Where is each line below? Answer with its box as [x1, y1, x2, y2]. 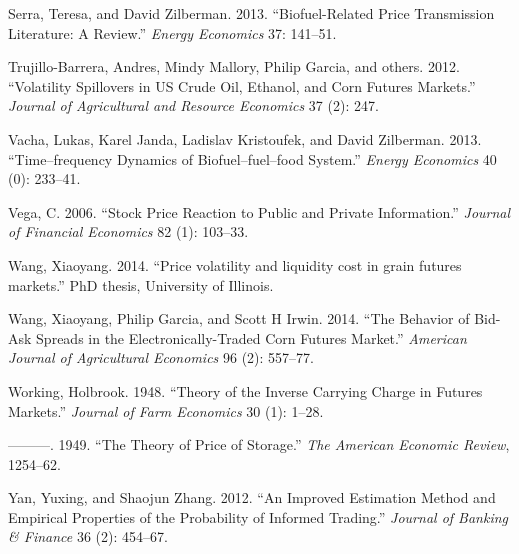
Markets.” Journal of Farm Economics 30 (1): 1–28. [8, 400, 324, 421]
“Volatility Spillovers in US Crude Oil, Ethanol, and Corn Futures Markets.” [8, 75, 476, 96]
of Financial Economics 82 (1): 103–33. [8, 221, 249, 242]
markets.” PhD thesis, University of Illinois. [8, 274, 274, 295]
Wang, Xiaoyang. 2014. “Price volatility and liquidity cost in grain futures [8, 254, 462, 275]
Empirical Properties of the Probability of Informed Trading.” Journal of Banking [8, 506, 509, 527]
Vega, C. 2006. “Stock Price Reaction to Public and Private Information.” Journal [8, 201, 511, 222]
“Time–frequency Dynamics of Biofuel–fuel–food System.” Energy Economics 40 [8, 148, 497, 169]
